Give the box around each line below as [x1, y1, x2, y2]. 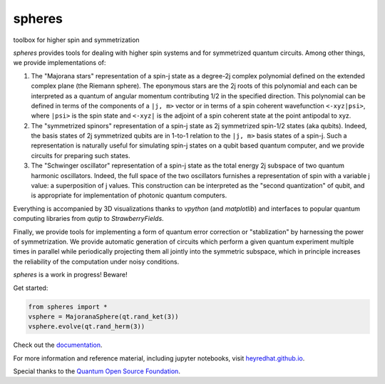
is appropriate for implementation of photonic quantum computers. [31, 191, 227, 199]
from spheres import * [28, 303, 108, 311]
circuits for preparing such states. [31, 151, 130, 160]
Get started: [13, 284, 48, 292]
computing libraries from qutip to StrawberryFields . [13, 214, 164, 223]
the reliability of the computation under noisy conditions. [13, 257, 180, 266]
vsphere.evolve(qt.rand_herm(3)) [28, 323, 145, 331]
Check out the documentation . [13, 341, 103, 349]
